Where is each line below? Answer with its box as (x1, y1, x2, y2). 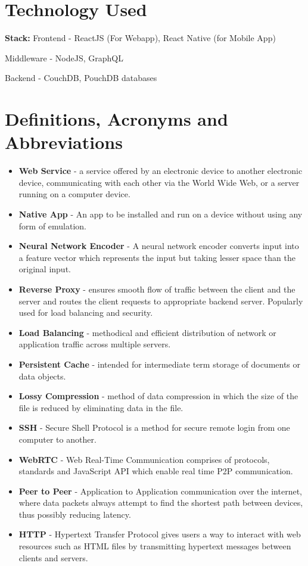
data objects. (18, 369, 66, 382)
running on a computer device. (18, 188, 130, 200)
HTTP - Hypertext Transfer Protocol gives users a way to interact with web (18, 528, 301, 540)
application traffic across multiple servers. (18, 338, 171, 350)
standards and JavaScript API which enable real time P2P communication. (18, 465, 293, 477)
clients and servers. (18, 551, 88, 564)
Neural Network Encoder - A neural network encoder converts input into (18, 240, 299, 252)
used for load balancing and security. (18, 306, 153, 319)
